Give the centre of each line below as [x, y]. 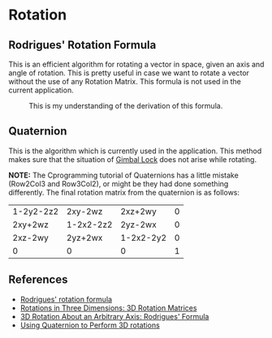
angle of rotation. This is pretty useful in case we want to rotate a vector [129, 73]
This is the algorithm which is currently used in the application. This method [135, 151]
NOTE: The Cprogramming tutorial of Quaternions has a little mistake [124, 175]
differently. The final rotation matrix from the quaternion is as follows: [124, 192]
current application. [41, 90]
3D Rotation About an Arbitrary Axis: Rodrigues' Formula [114, 316]
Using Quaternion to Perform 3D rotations [90, 325]
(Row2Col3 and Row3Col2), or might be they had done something [119, 183]
